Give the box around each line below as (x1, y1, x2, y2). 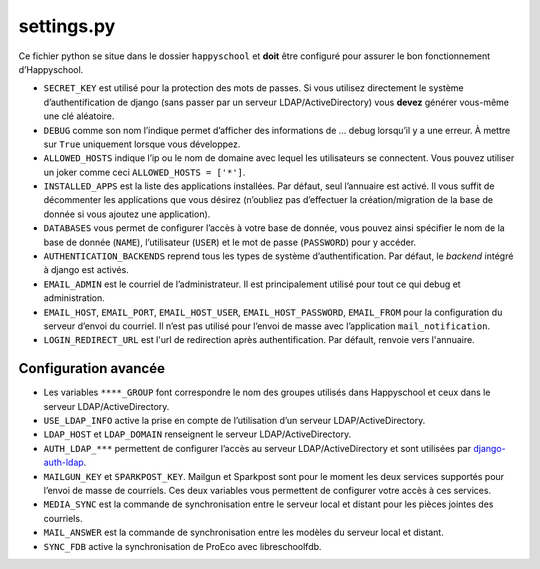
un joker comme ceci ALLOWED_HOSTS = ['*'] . (43, 166, 246, 178)
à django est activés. (43, 264, 129, 276)
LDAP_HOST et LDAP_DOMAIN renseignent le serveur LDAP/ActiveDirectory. (43, 428, 352, 440)
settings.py (18, 15, 116, 37)
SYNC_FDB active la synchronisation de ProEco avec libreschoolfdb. (43, 540, 322, 552)
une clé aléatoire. (43, 110, 115, 122)
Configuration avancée (18, 360, 165, 377)
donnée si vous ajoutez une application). (43, 208, 211, 220)
